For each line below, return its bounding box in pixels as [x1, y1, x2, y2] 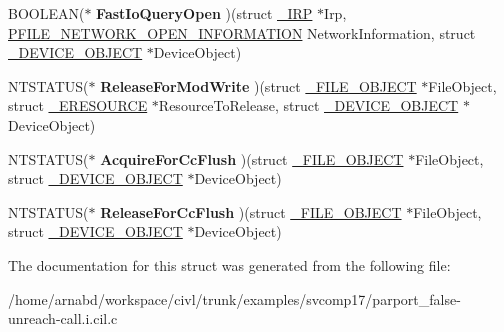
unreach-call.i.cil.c [8, 308, 118, 329]
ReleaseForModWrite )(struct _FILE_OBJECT [100, 75, 417, 96]
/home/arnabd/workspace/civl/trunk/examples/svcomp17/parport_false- [8, 288, 461, 309]
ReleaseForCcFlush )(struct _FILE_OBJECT [100, 201, 402, 222]
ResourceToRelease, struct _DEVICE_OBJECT [158, 95, 459, 116]
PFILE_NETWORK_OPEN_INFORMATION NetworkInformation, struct [8, 22, 476, 43]
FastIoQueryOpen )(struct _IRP [96, 3, 313, 23]
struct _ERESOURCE [8, 95, 148, 116]
